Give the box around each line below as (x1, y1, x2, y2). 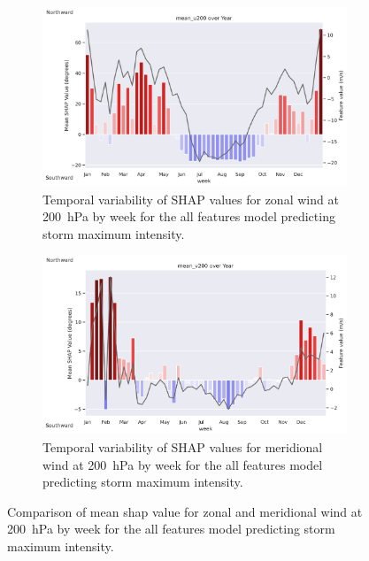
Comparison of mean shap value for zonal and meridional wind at (7, 502, 363, 520)
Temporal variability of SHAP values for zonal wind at (42, 189, 339, 208)
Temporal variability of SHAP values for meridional (42, 437, 323, 456)
